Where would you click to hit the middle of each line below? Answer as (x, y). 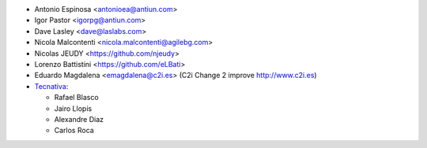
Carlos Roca (74, 131)
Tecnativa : (51, 86)
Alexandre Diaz (79, 119)
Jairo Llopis (73, 108)
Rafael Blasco (76, 98)
